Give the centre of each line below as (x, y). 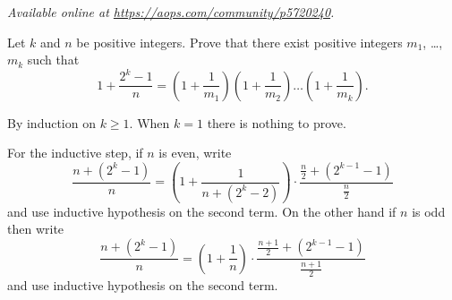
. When (149, 122)
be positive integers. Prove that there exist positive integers (239, 42)
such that (53, 60)
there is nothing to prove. (277, 122)
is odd (429, 211)
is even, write (195, 153)
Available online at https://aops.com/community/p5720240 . (171, 12)
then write (36, 229)
